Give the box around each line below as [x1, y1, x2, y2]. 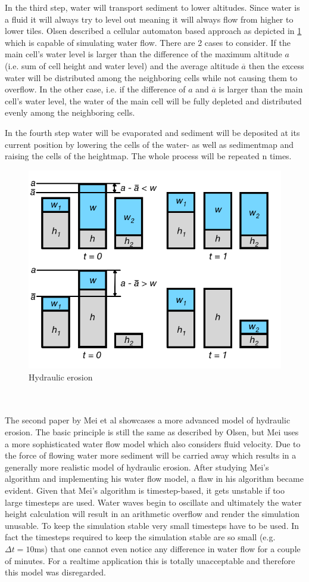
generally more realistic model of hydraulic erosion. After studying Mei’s [5, 460, 269, 473]
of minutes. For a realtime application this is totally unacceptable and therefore [5, 554, 295, 566]
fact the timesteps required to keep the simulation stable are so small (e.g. [5, 531, 276, 543]
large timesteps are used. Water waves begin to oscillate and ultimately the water [5, 496, 302, 508]
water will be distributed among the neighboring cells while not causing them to [5, 71, 298, 83]
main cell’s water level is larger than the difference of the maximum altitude [5, 48, 282, 60]
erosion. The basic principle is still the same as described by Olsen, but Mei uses [5, 426, 299, 438]
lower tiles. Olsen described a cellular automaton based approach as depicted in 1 [5, 24, 302, 37]
